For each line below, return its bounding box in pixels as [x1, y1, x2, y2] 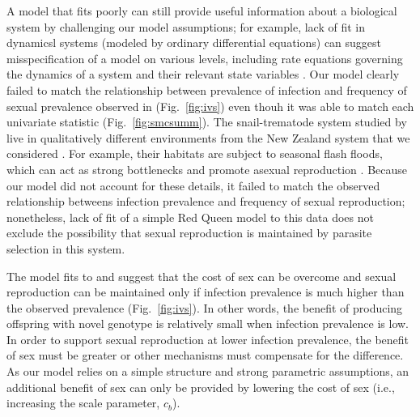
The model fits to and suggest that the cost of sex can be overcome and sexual [6, 267, 397, 284]
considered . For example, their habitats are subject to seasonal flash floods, [6, 145, 383, 162]
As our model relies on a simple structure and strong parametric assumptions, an [6, 363, 409, 380]
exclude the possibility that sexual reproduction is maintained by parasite [6, 224, 372, 241]
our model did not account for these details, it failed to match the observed [6, 177, 380, 194]
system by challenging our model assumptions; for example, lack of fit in [6, 18, 366, 35]
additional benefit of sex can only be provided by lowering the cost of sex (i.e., [6, 378, 395, 395]
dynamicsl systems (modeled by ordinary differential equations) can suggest [6, 34, 382, 51]
